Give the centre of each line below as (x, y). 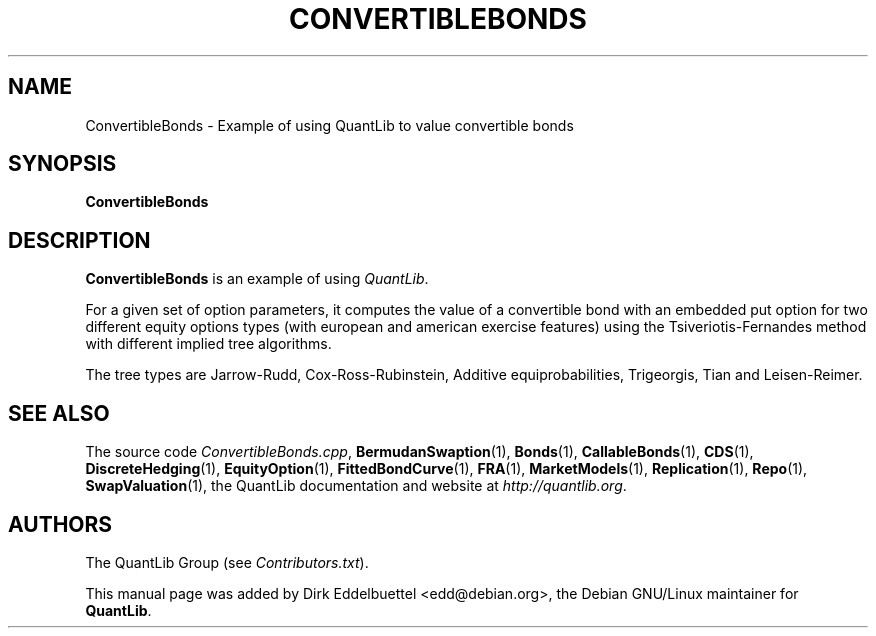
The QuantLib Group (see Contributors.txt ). (227, 562)
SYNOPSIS (62, 164)
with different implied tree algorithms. (208, 344)
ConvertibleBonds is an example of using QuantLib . (257, 279)
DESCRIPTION (79, 240)
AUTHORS (60, 524)
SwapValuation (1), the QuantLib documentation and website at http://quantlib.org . (356, 486)
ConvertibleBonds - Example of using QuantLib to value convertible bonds (329, 125)
